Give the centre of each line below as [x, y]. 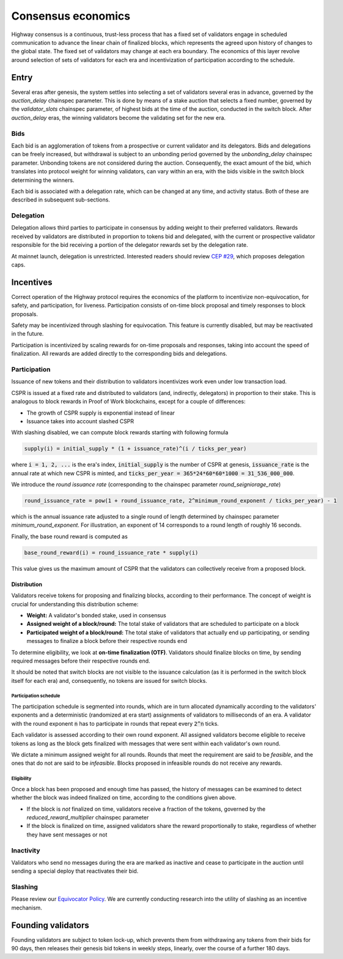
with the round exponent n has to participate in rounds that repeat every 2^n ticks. [115, 723]
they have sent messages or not [67, 834]
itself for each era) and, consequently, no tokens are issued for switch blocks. [109, 680]
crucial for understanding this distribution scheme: [75, 604]
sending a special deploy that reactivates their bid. [75, 871]
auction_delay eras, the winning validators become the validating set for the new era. [119, 118]
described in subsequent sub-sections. [61, 200]
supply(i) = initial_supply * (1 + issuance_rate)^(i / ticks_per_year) [135, 449]
